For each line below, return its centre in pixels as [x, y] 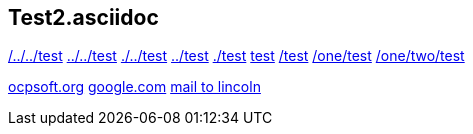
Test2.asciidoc [83, 17]
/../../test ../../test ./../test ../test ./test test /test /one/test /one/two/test [236, 56]
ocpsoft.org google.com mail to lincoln [134, 87]
